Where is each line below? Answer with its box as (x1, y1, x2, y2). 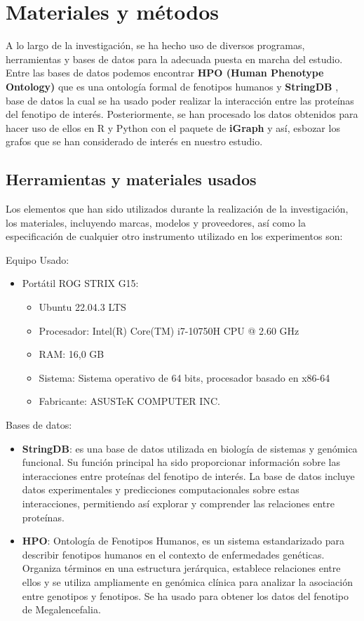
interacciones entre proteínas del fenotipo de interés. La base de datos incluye (22, 468, 355, 483)
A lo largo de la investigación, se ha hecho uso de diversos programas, (6, 38, 305, 53)
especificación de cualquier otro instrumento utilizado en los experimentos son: (6, 229, 343, 243)
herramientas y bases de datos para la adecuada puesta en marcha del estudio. (6, 51, 343, 66)
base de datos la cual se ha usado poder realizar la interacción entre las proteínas (6, 93, 354, 107)
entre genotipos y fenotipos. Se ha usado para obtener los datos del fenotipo (22, 588, 349, 603)
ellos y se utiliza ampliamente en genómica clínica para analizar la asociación (22, 574, 353, 589)
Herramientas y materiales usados (6, 168, 257, 190)
